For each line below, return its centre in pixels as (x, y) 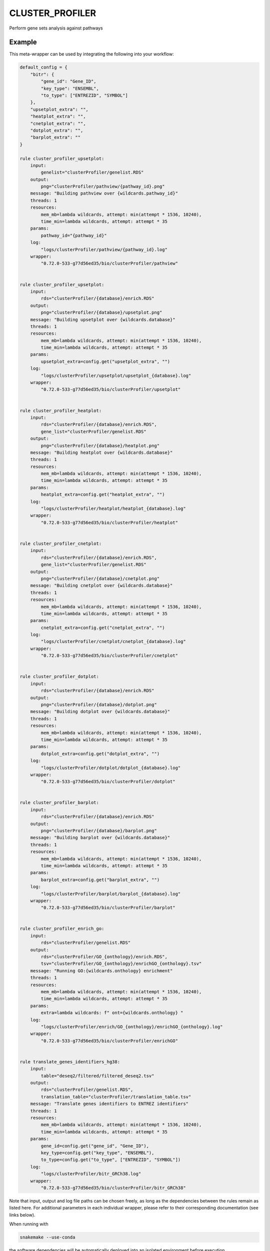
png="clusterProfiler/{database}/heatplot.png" (100, 446)
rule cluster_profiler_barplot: (59, 803)
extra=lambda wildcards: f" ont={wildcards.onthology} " (112, 1013)
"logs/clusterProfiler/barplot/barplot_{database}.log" (111, 894)
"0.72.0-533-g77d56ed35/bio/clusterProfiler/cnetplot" (109, 656)
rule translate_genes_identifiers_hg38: (70, 1062)
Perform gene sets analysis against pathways (56, 28)
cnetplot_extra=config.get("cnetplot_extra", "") (103, 628)
